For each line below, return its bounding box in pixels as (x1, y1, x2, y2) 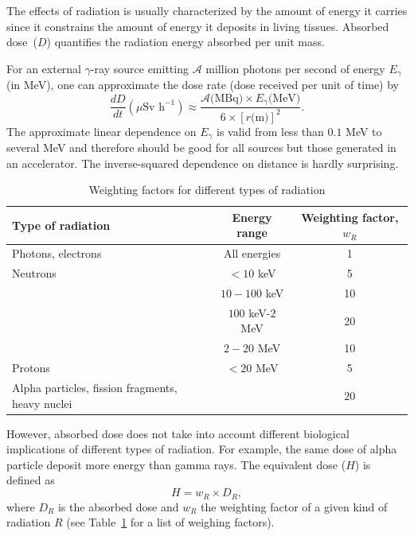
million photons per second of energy (205, 60, 385, 76)
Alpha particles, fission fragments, (12, 379, 178, 395)
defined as (6, 472, 55, 488)
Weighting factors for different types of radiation (88, 181, 326, 198)
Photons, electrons (12, 245, 102, 262)
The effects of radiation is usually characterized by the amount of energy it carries (6, 2, 408, 18)
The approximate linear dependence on (6, 122, 197, 139)
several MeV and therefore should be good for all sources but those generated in (6, 139, 396, 156)
